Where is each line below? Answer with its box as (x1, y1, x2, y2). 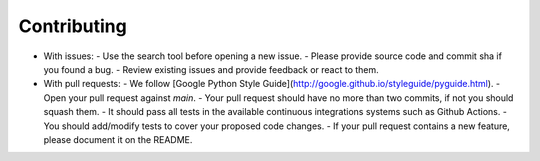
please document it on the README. (43, 133, 193, 145)
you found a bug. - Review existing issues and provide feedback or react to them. (43, 63, 379, 75)
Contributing (18, 15, 127, 37)
